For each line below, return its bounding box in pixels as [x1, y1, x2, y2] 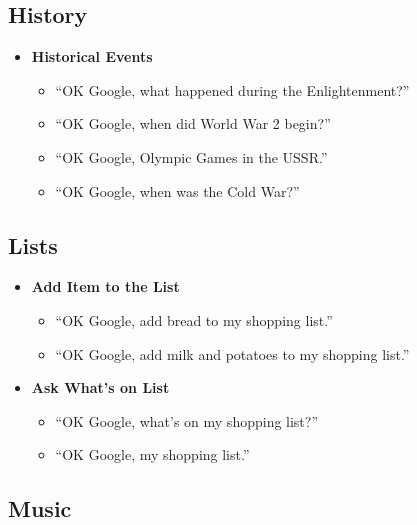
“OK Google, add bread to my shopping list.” [55, 309, 333, 330]
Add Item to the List [31, 276, 180, 297]
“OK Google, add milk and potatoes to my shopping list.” [55, 343, 410, 364]
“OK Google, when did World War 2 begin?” [55, 113, 331, 134]
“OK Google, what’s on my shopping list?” [55, 410, 319, 431]
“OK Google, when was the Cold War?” [55, 180, 300, 201]
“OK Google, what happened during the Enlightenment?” [55, 79, 410, 100]
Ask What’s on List [31, 377, 170, 398]
